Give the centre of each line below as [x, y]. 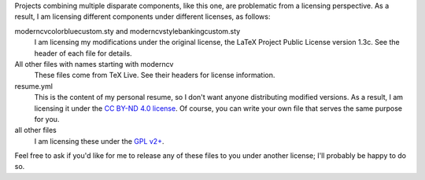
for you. [47, 119]
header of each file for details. [83, 53]
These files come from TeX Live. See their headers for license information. [155, 75]
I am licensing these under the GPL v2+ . [99, 141]
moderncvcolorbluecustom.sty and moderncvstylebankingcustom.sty [128, 31]
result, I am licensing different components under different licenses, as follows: [142, 17]
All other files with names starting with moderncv [94, 64]
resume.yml [33, 86]
